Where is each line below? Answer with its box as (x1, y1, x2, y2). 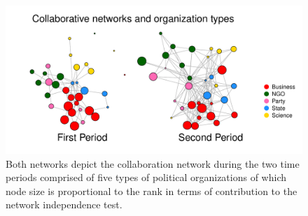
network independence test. (6, 197, 122, 212)
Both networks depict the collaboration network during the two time (6, 156, 300, 171)
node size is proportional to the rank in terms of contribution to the (6, 183, 297, 198)
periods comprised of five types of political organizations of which (6, 170, 287, 185)
